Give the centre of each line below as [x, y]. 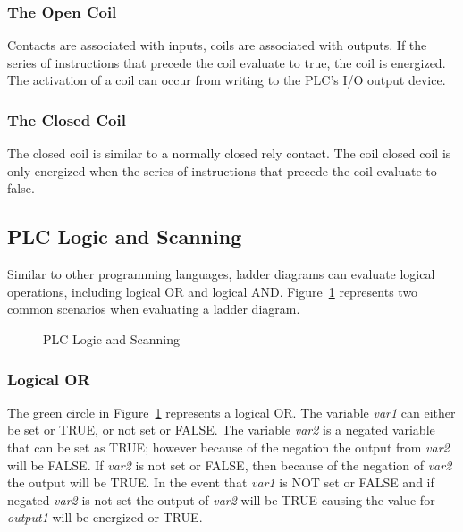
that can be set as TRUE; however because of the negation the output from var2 [228, 447]
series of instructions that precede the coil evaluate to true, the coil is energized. [227, 62]
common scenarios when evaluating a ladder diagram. [154, 309]
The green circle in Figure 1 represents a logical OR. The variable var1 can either [231, 412]
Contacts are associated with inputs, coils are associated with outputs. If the [217, 45]
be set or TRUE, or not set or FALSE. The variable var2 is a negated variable [221, 430]
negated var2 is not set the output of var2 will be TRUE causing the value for [221, 499]
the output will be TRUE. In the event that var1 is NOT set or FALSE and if [221, 482]
